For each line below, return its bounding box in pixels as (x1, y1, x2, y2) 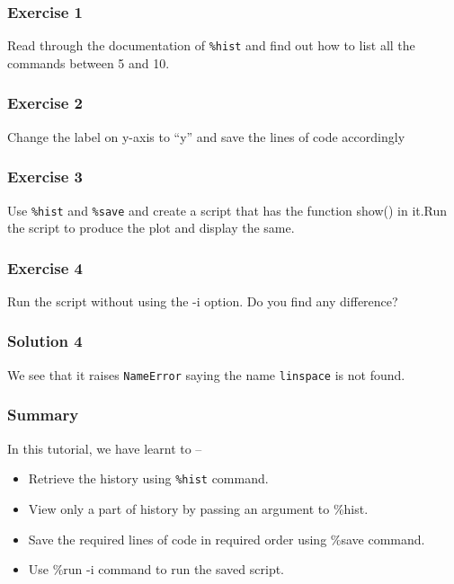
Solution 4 (7, 330, 83, 352)
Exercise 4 (7, 256, 83, 279)
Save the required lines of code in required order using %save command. (28, 529, 425, 548)
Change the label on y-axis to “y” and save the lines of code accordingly (7, 127, 405, 146)
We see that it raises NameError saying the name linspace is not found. (7, 365, 405, 384)
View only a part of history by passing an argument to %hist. (28, 499, 369, 518)
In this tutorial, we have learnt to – (7, 438, 202, 457)
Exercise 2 (7, 92, 83, 114)
